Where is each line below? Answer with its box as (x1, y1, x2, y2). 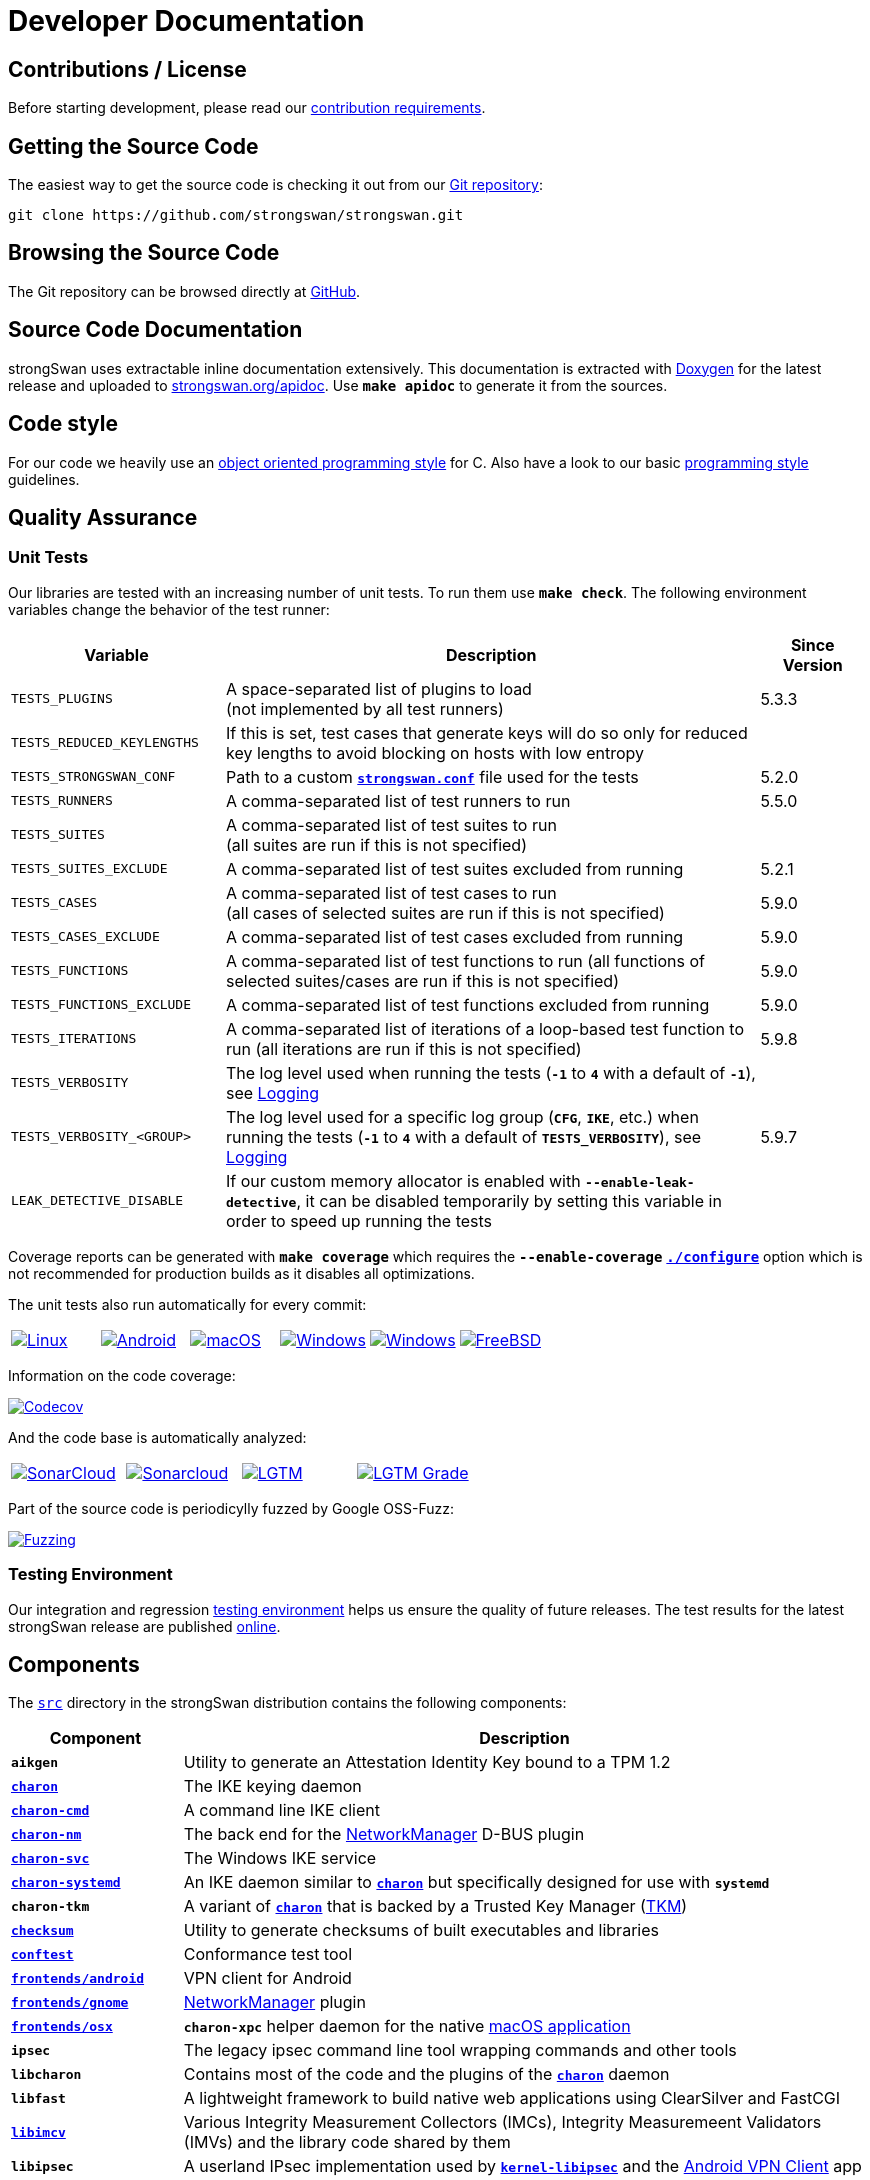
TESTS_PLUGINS (11, 691, 113, 707)
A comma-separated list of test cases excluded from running (226, 926, 684, 947)
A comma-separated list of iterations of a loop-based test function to (226, 1018, 745, 1039)
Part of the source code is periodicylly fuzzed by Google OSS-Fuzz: (8, 1499, 454, 1517)
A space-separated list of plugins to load (226, 678, 532, 699)
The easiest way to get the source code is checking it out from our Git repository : (8, 176, 543, 194)
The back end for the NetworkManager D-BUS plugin (183, 1824, 585, 1845)
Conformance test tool (183, 1944, 352, 1965)
